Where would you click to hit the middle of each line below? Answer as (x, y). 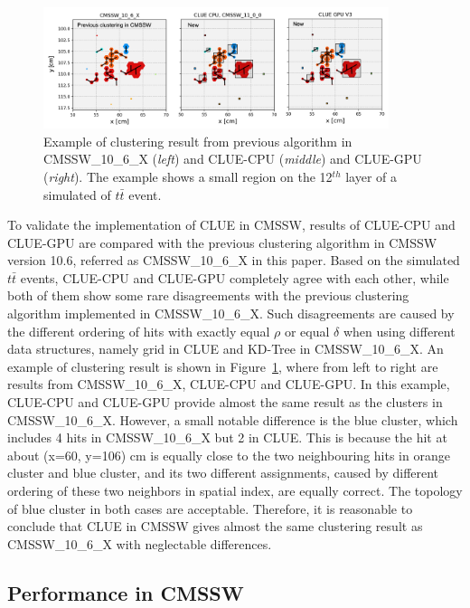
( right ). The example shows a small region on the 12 (188, 176)
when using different (399, 331)
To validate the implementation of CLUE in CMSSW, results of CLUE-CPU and (231, 225)
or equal (307, 331)
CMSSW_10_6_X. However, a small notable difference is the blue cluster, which (233, 419)
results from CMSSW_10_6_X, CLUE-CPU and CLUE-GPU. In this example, (229, 384)
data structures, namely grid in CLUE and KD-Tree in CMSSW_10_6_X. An (226, 349)
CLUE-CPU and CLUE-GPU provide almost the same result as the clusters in (225, 402)
